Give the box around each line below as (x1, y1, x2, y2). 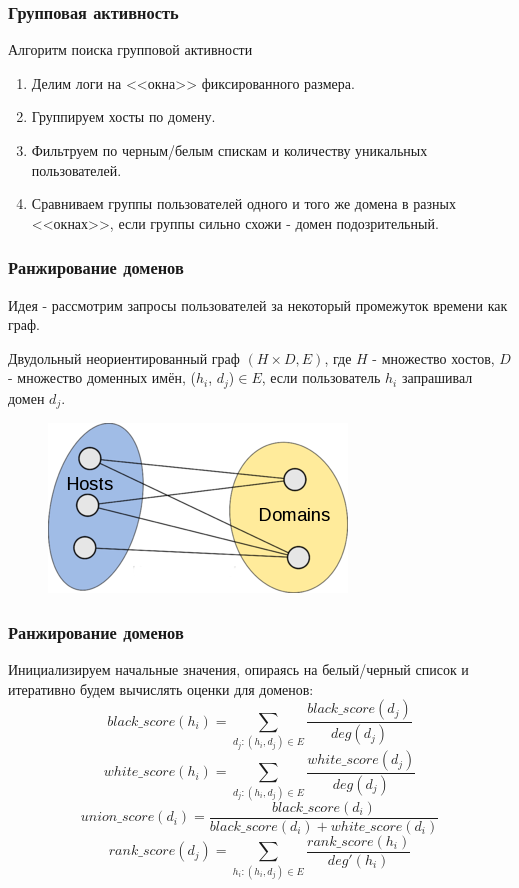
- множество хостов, (372, 347, 495, 368)
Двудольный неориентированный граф (8, 347, 240, 368)
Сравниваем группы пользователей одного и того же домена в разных (31, 193, 457, 214)
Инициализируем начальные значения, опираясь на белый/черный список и (8, 659, 469, 680)
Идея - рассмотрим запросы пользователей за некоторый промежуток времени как (8, 294, 508, 315)
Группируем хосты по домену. (31, 106, 216, 127)
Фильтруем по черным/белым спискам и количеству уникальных (31, 140, 428, 160)
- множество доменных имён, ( (8, 367, 196, 388)
